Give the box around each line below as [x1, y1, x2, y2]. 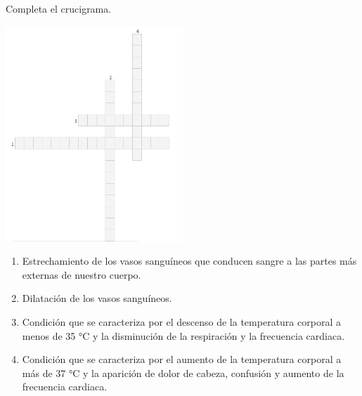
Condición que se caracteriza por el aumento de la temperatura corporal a [22, 352, 342, 367]
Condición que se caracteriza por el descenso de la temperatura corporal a [22, 314, 341, 329]
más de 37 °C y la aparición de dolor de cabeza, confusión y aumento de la [22, 365, 344, 380]
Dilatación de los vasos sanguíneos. [22, 291, 172, 305]
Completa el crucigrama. [6, 1, 112, 15]
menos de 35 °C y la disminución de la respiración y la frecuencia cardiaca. [22, 328, 345, 343]
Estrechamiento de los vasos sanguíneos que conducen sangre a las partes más [22, 253, 357, 268]
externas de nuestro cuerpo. [22, 267, 141, 282]
